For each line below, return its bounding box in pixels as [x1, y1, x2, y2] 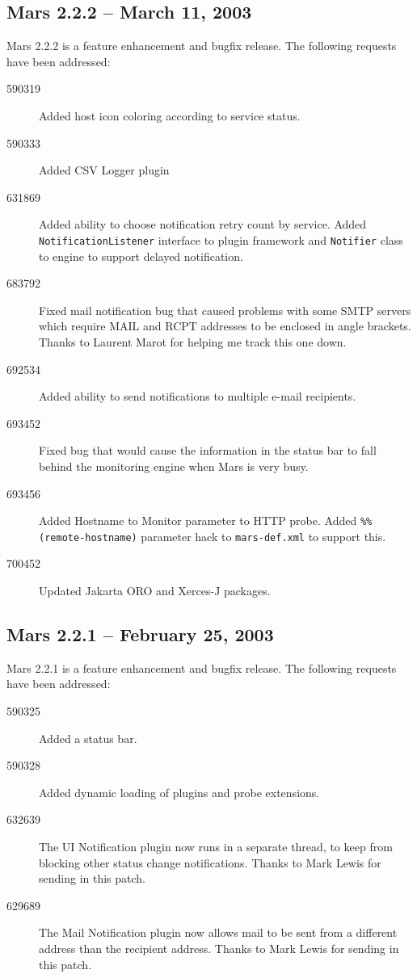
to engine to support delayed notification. [39, 247, 243, 264]
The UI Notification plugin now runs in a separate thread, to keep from [39, 838, 393, 854]
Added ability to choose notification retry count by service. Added [39, 216, 367, 233]
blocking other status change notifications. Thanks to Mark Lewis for [39, 854, 381, 871]
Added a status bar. [39, 729, 137, 746]
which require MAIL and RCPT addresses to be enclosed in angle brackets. [39, 317, 411, 334]
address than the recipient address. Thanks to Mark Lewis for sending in [39, 939, 399, 956]
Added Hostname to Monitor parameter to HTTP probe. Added [39, 512, 357, 529]
